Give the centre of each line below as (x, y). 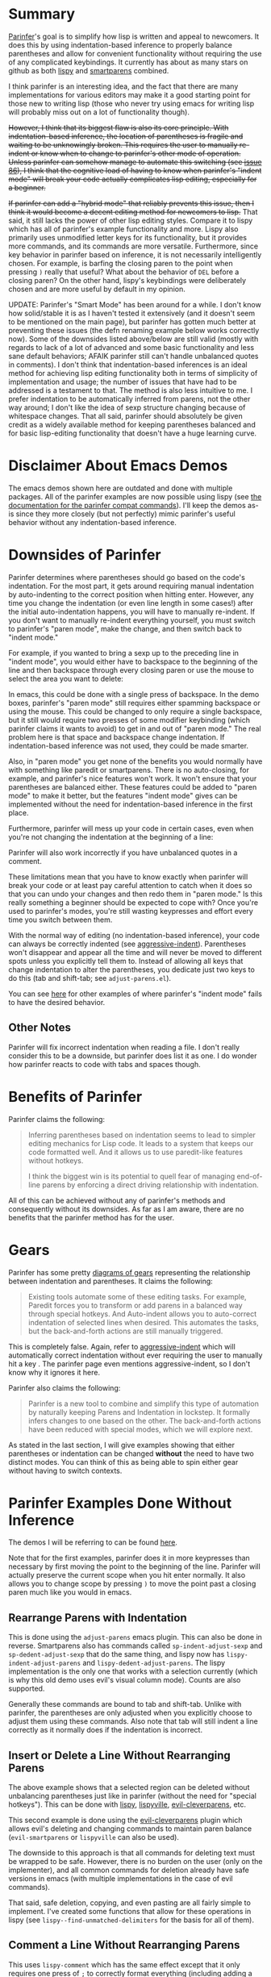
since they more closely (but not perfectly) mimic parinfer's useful (125, 514)
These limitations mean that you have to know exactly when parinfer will (128, 877)
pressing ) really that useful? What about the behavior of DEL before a (124, 272)
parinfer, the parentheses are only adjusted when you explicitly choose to (130, 1713)
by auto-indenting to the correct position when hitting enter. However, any (131, 594)
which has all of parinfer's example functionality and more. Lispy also (123, 229)
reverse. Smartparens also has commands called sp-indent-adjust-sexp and (135, 1645)
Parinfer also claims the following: (65, 1387)
